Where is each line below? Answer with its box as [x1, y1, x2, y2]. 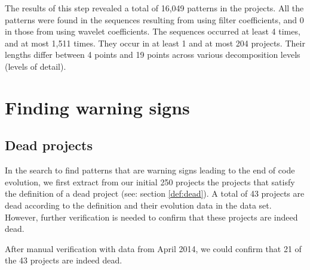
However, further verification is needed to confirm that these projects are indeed [5, 210, 298, 223]
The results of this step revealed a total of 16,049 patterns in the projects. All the [5, 2, 304, 14]
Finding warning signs [5, 95, 190, 119]
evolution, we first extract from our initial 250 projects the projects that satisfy [5, 175, 295, 188]
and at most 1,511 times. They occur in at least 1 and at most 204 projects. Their [5, 36, 305, 49]
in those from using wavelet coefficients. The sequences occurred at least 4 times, [5, 25, 300, 38]
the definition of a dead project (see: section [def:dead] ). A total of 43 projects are [5, 187, 305, 200]
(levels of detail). [5, 60, 66, 72]
